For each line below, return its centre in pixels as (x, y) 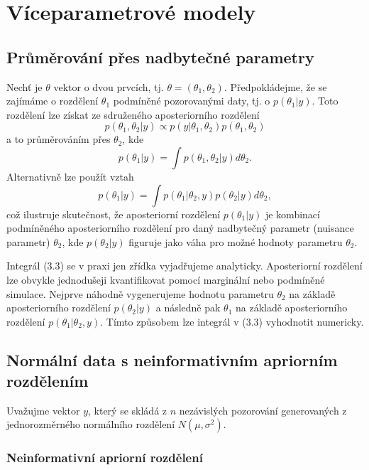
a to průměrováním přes (59, 139)
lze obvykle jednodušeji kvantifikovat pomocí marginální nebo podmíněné (166, 279)
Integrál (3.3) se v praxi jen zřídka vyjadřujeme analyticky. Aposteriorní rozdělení (184, 266)
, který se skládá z (128, 410)
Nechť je (24, 86)
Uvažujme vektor (43, 410)
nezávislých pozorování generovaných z (263, 410)
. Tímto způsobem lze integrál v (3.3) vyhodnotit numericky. (232, 321)
